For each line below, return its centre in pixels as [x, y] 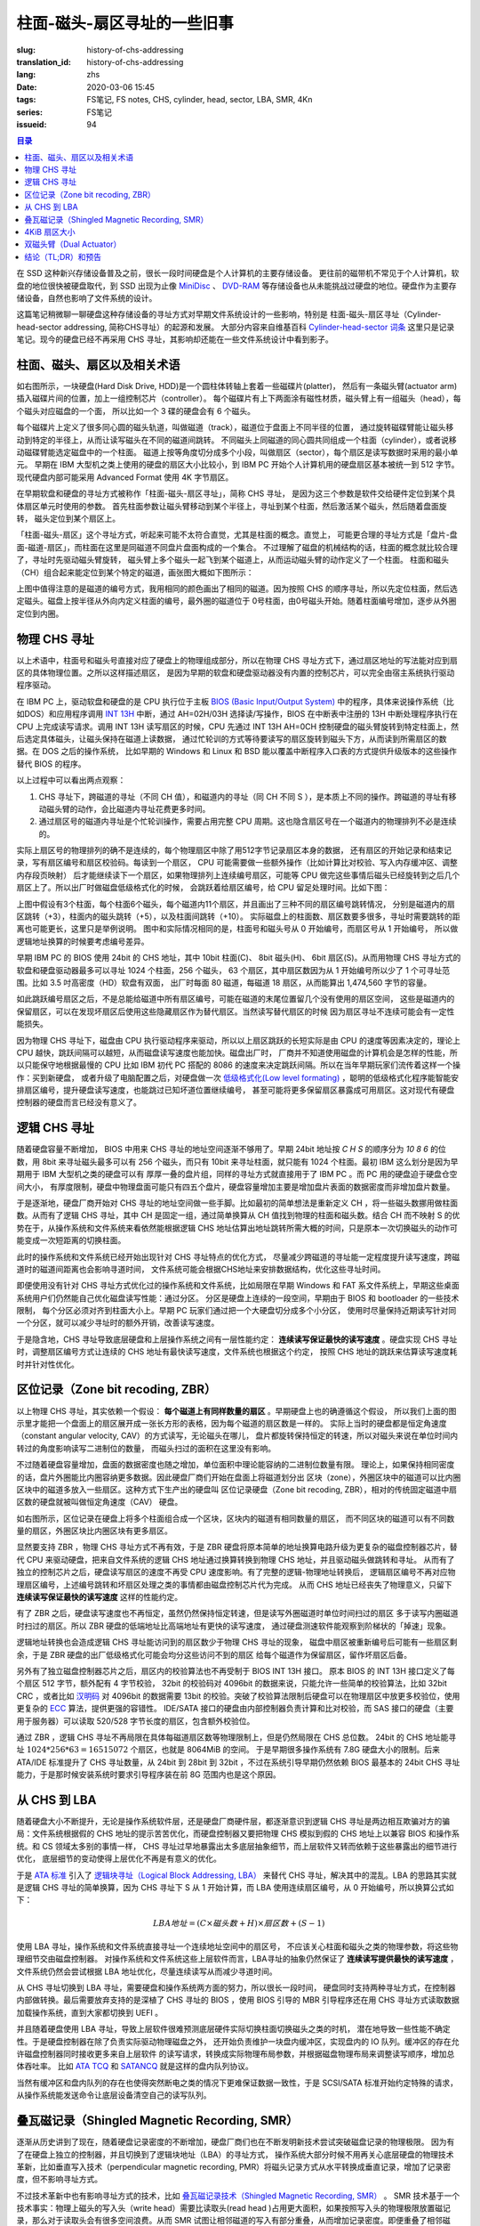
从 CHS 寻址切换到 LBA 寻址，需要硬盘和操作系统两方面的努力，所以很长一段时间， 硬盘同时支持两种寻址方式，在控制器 [236, 1988]
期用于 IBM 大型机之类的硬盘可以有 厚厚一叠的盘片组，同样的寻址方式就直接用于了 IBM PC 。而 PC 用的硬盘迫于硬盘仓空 [237, 1174]
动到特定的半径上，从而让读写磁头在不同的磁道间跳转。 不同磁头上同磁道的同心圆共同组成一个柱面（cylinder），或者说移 [236, 440]
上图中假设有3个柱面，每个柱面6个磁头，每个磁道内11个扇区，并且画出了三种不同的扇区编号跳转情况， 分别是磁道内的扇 [236, 904]
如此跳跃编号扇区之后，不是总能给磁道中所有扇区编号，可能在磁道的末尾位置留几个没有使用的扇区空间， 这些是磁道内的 [236, 999]
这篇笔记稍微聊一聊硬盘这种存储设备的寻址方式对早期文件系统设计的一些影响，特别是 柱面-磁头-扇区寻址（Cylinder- [229, 314]
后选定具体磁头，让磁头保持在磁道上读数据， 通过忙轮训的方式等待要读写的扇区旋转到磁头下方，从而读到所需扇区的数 [232, 738]
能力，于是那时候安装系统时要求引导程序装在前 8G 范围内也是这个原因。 [148, 1775]
